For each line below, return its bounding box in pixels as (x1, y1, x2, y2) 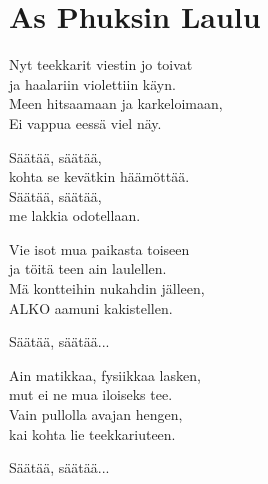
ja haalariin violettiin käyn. (9, 73, 176, 94)
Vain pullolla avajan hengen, (9, 404, 183, 425)
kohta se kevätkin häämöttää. (9, 166, 190, 187)
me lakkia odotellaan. (9, 205, 141, 226)
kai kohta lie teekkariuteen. (9, 423, 176, 444)
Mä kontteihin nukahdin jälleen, (9, 278, 205, 299)
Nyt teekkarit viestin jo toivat (9, 54, 193, 75)
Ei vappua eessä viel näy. (9, 112, 162, 133)
